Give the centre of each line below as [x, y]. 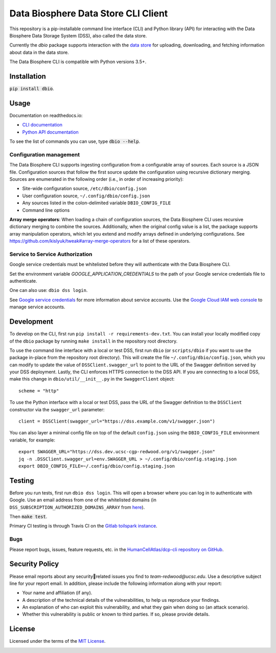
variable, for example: [32, 440]
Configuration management [45, 155]
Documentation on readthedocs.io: [46, 115]
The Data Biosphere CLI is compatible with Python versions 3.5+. [78, 62]
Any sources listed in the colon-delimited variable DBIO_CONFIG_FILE [97, 203]
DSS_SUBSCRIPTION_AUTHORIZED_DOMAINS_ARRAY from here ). [77, 507]
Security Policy [34, 564]
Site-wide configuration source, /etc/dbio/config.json [84, 188]
